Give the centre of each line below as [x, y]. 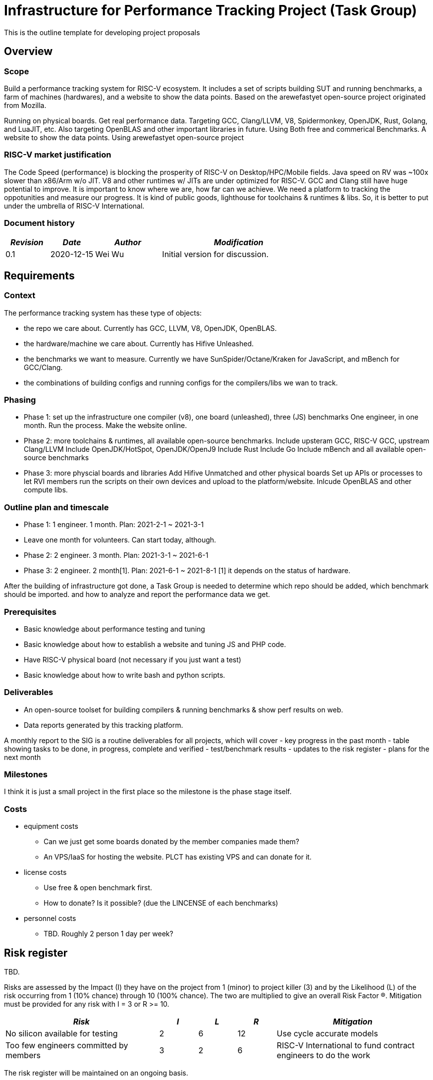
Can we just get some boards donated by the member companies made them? [172, 842]
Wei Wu [110, 254]
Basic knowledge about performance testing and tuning [114, 629]
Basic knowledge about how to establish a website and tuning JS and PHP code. [155, 644]
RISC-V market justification [58, 155]
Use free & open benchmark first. [98, 888]
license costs [45, 872]
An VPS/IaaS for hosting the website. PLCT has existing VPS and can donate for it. [178, 857]
